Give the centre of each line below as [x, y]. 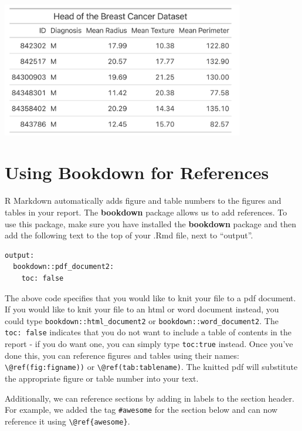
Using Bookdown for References [137, 172]
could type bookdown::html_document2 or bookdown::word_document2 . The [142, 320]
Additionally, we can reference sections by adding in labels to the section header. [150, 398]
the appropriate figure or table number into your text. [102, 378]
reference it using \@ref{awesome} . [67, 421]
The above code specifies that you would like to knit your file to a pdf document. [150, 297]
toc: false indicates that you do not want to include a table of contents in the [148, 332]
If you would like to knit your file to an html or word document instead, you [142, 309]
